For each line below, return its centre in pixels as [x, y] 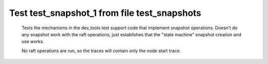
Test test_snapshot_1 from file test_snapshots [105, 13]
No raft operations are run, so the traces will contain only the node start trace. [101, 51]
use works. [33, 42]
